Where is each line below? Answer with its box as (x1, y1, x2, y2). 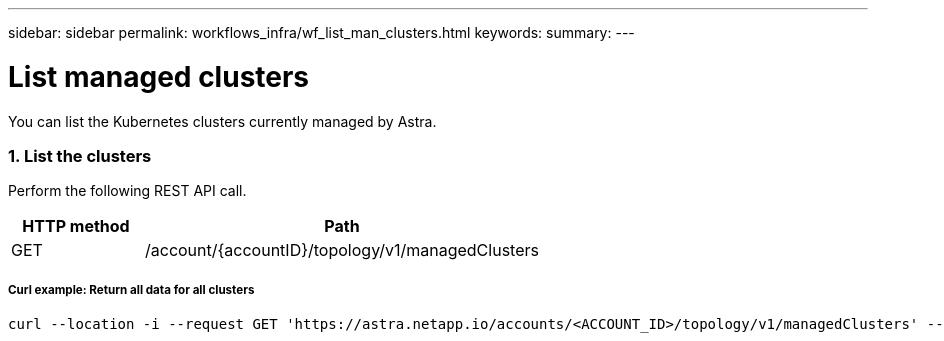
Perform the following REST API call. (8, 182, 247, 200)
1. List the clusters (8, 145, 152, 166)
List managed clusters (8, 59, 310, 94)
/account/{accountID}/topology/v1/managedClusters (144, 240, 539, 261)
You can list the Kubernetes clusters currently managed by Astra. (8, 112, 437, 130)
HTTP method (22, 216, 130, 237)
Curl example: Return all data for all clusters (8, 282, 255, 297)
